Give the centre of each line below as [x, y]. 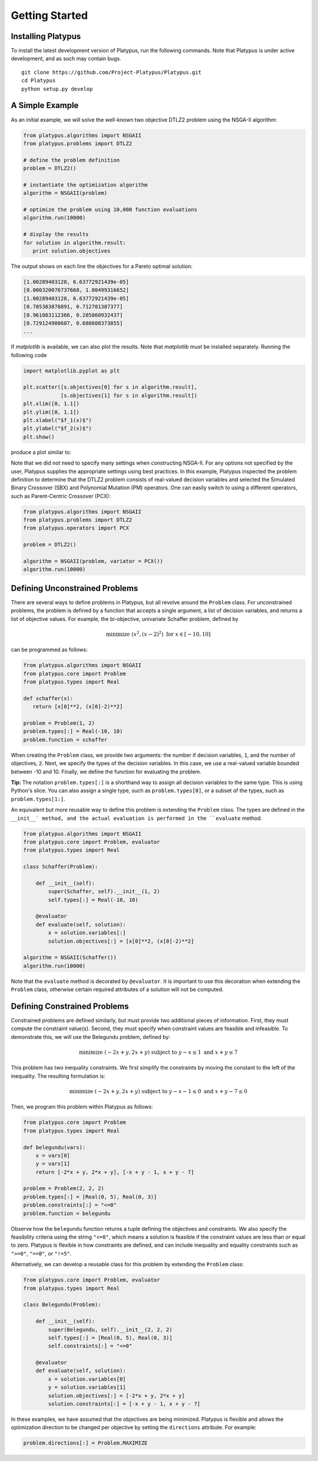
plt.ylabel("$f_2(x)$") [58, 429]
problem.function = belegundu [67, 1213]
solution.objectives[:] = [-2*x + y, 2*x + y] [116, 1395]
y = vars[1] [53, 1164]
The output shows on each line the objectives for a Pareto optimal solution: [102, 266]
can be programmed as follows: [49, 650]
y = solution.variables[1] [87, 1388]
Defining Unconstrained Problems [74, 588]
